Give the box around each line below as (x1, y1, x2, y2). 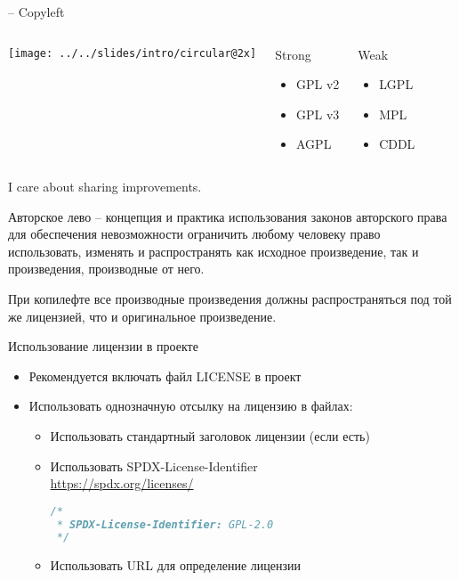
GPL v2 (296, 75, 340, 94)
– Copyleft (8, 3, 65, 20)
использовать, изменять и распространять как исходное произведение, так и (8, 241, 419, 260)
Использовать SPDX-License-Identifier (50, 456, 258, 475)
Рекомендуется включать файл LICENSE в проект (28, 366, 302, 385)
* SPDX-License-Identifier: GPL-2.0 (56, 518, 274, 531)
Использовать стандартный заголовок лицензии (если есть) (50, 426, 370, 445)
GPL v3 (296, 104, 340, 123)
